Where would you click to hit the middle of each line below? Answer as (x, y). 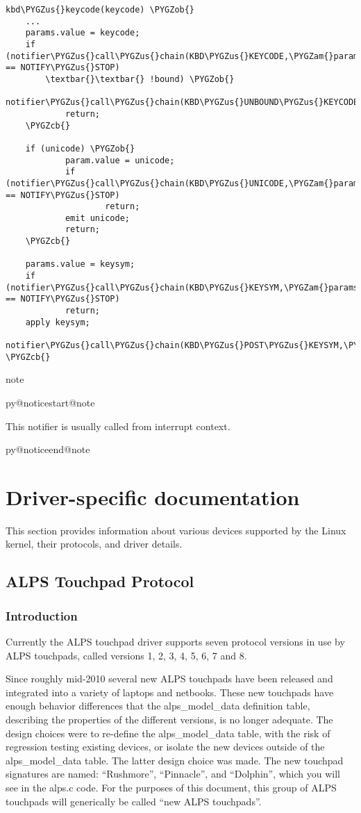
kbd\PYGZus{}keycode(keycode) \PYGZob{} (100, 10)
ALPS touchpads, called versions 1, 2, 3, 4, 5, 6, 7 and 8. (126, 655)
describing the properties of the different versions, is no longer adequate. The (169, 719)
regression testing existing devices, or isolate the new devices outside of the (165, 747)
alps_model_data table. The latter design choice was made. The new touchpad (175, 760)
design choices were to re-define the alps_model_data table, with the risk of (168, 733)
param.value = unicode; (120, 160)
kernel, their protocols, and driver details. (94, 544)
